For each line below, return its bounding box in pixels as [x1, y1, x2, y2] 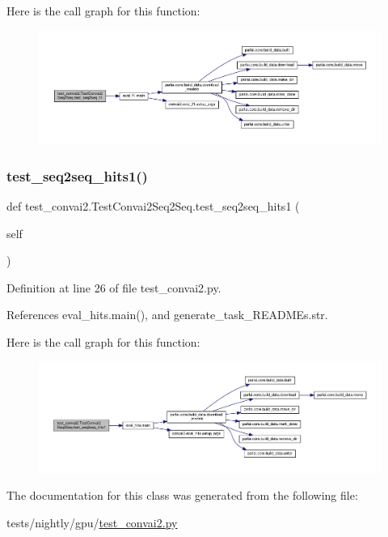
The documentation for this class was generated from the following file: [6, 487, 358, 504]
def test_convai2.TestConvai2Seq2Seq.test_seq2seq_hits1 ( [6, 197, 300, 214]
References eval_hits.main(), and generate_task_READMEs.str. [6, 306, 328, 323]
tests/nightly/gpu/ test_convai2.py [6, 514, 178, 531]
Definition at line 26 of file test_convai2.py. [6, 279, 221, 296]
